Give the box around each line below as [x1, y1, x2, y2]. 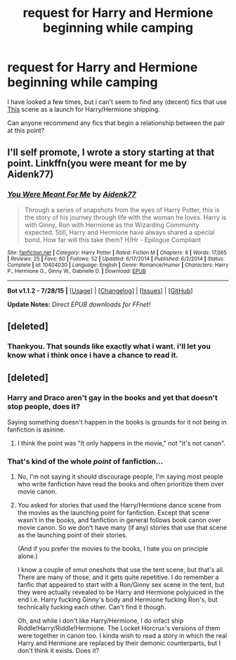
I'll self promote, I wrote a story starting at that [7, 146, 215, 159]
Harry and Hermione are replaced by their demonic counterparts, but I [17, 638, 221, 647]
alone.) [17, 552, 39, 560]
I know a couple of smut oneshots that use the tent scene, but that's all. [17, 565, 225, 574]
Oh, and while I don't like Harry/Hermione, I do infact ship [17, 616, 184, 625]
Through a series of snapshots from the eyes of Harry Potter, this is [24, 205, 220, 214]
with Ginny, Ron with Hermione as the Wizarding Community [24, 220, 199, 229]
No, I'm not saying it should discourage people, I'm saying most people [17, 472, 223, 481]
